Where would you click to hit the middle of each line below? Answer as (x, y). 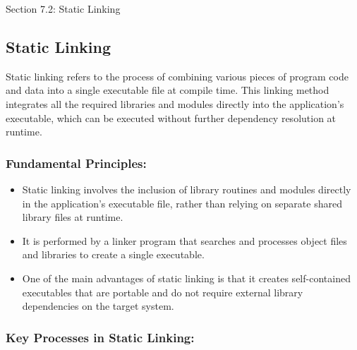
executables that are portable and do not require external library (163, 292)
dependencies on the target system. (98, 306)
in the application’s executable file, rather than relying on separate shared (182, 203)
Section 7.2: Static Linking (63, 8)
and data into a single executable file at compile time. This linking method (168, 90)
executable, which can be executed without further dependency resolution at (171, 117)
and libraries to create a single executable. (113, 254)
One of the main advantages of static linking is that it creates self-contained (186, 278)
